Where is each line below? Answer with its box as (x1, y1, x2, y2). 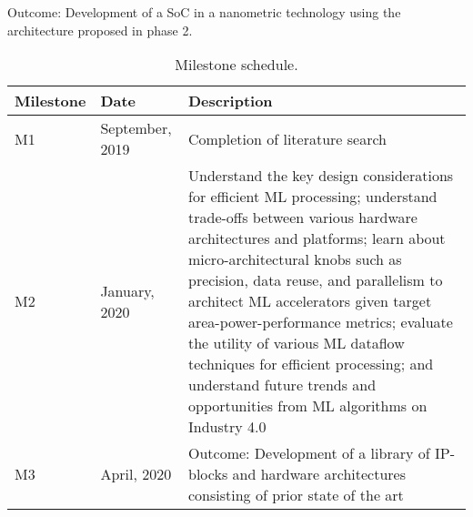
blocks (187, 463, 228, 485)
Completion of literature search (187, 127, 387, 149)
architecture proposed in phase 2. (7, 20, 193, 39)
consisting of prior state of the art (187, 484, 404, 506)
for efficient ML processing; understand (187, 186, 438, 208)
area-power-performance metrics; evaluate (187, 311, 453, 333)
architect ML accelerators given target (187, 290, 432, 312)
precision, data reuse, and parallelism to (187, 269, 443, 291)
